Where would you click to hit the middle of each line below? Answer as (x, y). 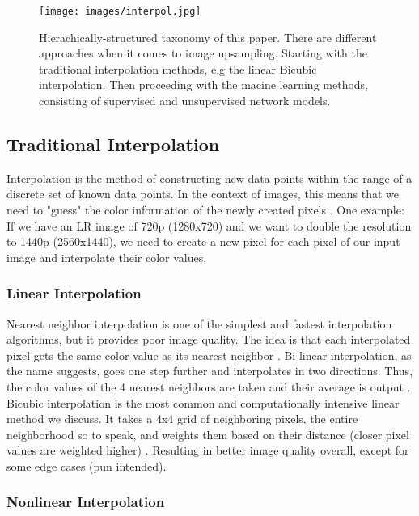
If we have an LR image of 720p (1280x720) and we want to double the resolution (209, 225)
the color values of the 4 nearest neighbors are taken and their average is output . (209, 386)
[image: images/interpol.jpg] (120, 11)
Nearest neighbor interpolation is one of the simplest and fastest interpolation (199, 323)
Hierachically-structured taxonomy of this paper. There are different (208, 37)
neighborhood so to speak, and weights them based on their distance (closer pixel (208, 434)
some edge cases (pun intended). (87, 465)
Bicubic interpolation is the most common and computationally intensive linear (203, 402)
